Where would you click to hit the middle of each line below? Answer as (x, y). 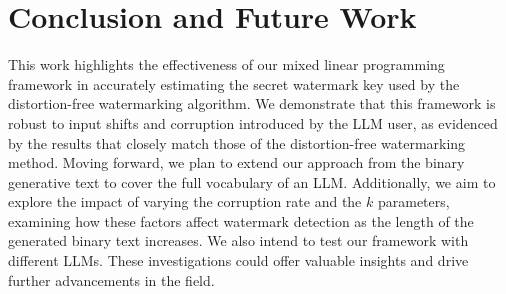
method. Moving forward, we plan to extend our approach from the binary (236, 162)
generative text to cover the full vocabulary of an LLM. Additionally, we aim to (252, 181)
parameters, (413, 201)
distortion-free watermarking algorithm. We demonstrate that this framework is (252, 103)
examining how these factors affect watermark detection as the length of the (241, 220)
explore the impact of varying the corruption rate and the (185, 201)
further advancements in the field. (111, 279)
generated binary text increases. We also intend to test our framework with (238, 240)
